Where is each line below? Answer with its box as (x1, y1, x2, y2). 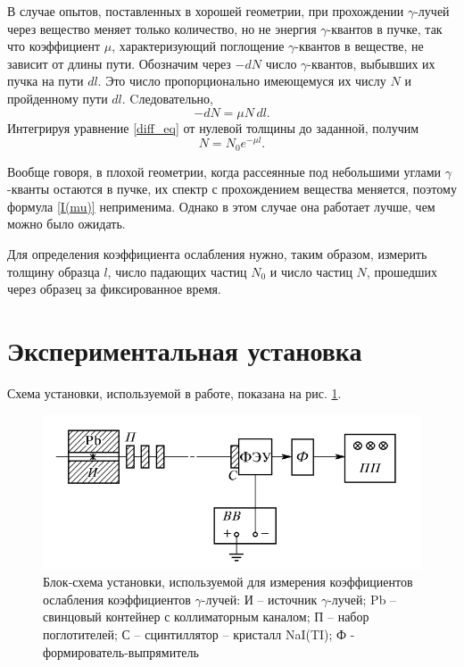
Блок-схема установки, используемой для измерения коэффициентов (43, 572, 413, 591)
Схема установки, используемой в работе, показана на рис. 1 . (7, 383, 342, 402)
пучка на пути (7, 71, 84, 90)
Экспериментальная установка (7, 332, 362, 369)
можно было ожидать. (7, 214, 126, 233)
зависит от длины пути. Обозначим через (7, 54, 231, 72)
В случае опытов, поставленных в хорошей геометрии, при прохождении (7, 2, 404, 20)
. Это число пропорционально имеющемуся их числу (97, 71, 386, 90)
